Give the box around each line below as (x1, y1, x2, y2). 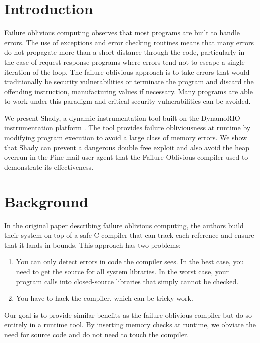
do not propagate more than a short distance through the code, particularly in (4, 47, 245, 57)
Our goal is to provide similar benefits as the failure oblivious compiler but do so (4, 309, 252, 320)
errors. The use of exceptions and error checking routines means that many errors (4, 37, 254, 47)
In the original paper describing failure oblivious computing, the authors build (4, 220, 244, 230)
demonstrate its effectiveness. (4, 161, 94, 172)
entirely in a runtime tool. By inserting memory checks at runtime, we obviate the (4, 319, 256, 330)
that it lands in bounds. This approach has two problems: (4, 239, 181, 250)
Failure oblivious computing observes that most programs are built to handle (4, 27, 240, 38)
